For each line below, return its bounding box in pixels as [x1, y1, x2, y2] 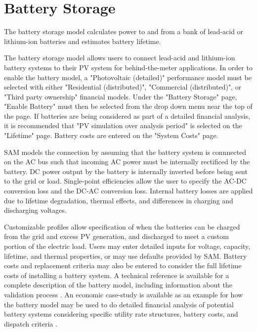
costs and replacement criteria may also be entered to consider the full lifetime [4, 260, 242, 271]
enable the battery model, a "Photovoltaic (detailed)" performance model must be [4, 72, 252, 82]
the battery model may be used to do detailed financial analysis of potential [4, 299, 234, 309]
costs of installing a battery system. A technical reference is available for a [4, 270, 229, 280]
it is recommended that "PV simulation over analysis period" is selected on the [4, 120, 242, 131]
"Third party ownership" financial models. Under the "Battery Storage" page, [4, 91, 237, 101]
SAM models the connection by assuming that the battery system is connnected [4, 146, 247, 157]
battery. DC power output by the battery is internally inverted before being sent [4, 166, 248, 176]
